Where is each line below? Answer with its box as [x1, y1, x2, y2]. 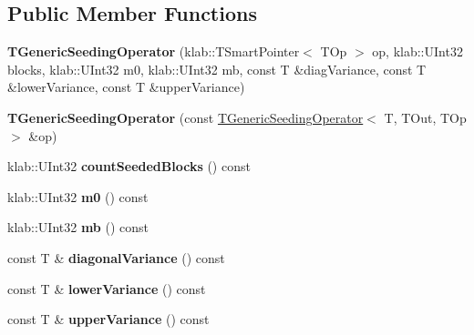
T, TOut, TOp [384, 107, 467, 127]
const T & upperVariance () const [7, 310, 210, 329]
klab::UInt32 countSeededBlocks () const [7, 157, 251, 176]
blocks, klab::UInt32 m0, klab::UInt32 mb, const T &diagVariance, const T [7, 59, 427, 78]
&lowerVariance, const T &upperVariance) [7, 77, 245, 96]
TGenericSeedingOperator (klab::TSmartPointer [7, 42, 300, 61]
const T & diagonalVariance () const [7, 248, 225, 267]
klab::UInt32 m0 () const [7, 187, 149, 206]
